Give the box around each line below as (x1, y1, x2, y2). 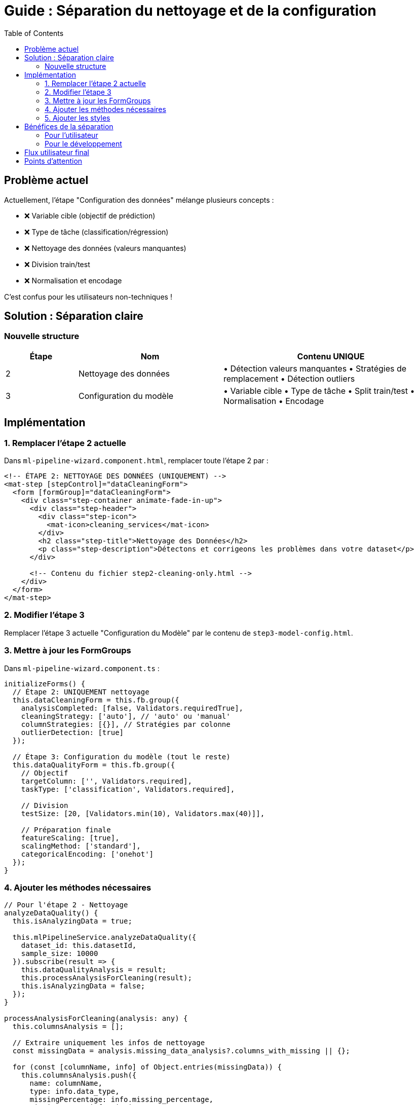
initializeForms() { (4, 679, 86, 688)
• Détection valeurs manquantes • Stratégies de (223, 363, 407, 374)
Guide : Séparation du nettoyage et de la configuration (4, 2, 376, 19)
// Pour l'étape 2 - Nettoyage (4, 901, 128, 909)
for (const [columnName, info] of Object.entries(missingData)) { (12, 1063, 282, 1072)
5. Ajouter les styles (45, 113, 110, 122)
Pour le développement (45, 139, 122, 148)
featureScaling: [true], (21, 833, 120, 842)
